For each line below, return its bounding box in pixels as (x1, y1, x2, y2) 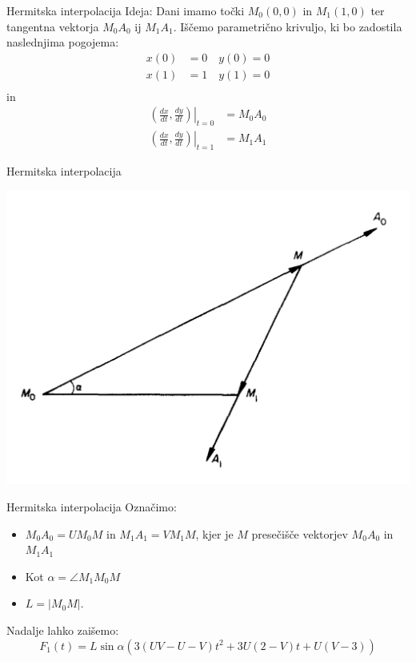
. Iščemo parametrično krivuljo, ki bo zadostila (173, 18, 402, 34)
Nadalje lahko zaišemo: (6, 621, 119, 638)
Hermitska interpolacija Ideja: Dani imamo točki (6, 2, 245, 18)
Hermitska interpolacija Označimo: (6, 498, 177, 515)
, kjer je (195, 525, 234, 542)
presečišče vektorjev (251, 525, 348, 542)
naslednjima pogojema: (6, 34, 119, 50)
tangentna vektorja (6, 18, 99, 34)
